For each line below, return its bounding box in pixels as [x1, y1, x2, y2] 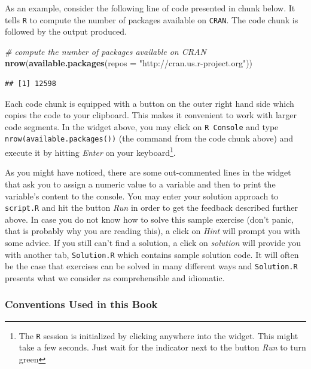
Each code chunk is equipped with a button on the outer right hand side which [5, 97, 294, 109]
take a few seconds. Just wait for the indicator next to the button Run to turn [19, 341, 306, 353]
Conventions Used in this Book [5, 297, 158, 312]
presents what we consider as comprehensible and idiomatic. [5, 271, 225, 284]
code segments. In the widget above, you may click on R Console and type [5, 120, 279, 133]
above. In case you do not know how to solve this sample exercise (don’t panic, [5, 213, 294, 225]
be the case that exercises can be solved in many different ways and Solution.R [5, 260, 298, 272]
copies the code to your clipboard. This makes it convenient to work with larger [5, 109, 297, 121]
